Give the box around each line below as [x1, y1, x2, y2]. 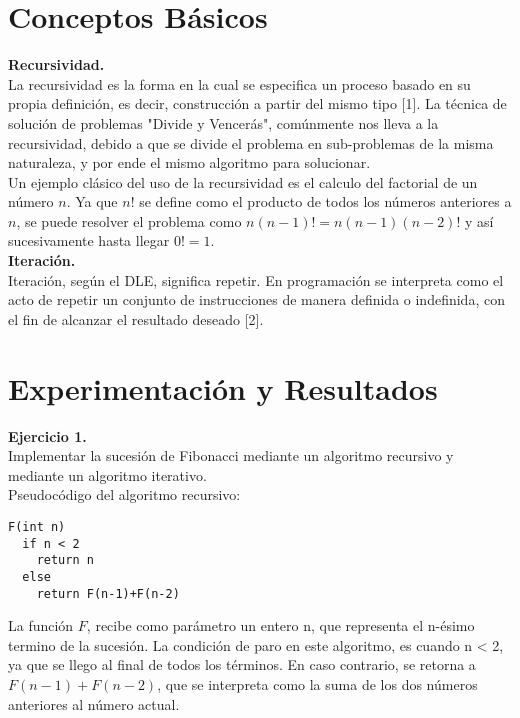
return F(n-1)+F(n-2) [36, 586, 180, 601]
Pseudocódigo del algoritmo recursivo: [8, 484, 241, 505]
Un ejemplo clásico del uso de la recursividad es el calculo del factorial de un [8, 171, 478, 192]
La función [8, 615, 74, 636]
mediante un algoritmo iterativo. [8, 464, 207, 485]
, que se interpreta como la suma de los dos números [157, 674, 478, 694]
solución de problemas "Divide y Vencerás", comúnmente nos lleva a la [8, 112, 439, 133]
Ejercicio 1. [8, 425, 87, 446]
